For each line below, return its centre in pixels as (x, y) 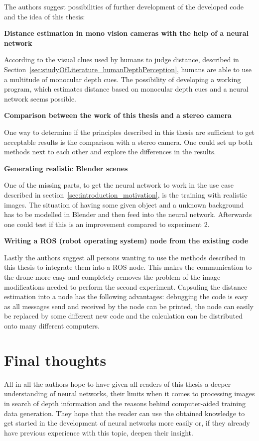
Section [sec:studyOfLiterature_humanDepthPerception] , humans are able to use (128, 69)
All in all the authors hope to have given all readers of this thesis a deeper (118, 384)
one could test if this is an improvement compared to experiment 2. (107, 224)
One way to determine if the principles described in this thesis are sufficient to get (129, 132)
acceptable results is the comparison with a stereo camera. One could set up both (128, 142)
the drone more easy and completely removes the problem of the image (112, 277)
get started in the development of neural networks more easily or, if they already (127, 423)
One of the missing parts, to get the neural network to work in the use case (119, 185)
